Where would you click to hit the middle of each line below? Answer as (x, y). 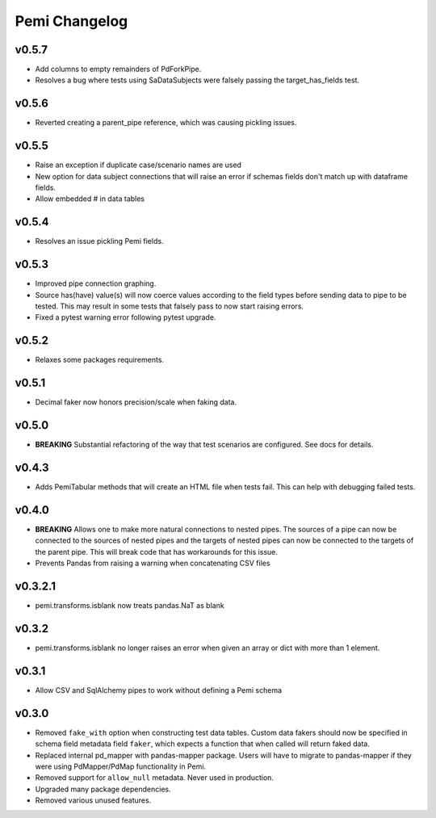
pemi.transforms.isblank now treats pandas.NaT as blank (130, 606)
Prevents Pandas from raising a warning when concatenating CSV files (153, 563)
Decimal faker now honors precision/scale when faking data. (136, 402)
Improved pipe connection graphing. (96, 283)
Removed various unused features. (93, 800)
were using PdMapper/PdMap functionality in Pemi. (120, 766)
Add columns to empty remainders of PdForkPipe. (118, 69)
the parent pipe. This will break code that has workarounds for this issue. (157, 552)
